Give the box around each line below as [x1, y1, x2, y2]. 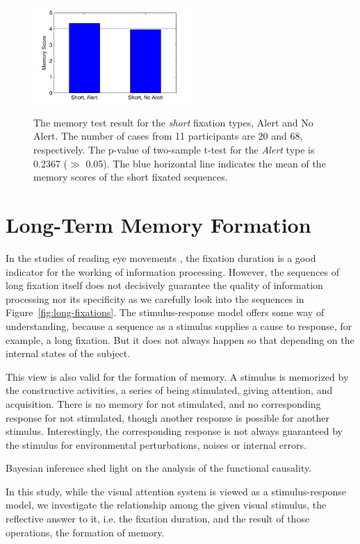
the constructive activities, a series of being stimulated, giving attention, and [6, 383, 333, 397]
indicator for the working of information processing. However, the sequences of [6, 264, 340, 279]
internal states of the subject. [6, 346, 131, 361]
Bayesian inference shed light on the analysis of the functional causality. [6, 461, 312, 475]
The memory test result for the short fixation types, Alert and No [33, 115, 313, 129]
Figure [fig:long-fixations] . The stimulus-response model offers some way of [6, 305, 325, 320]
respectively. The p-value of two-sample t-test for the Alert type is [33, 142, 315, 157]
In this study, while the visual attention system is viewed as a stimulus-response [6, 484, 347, 498]
